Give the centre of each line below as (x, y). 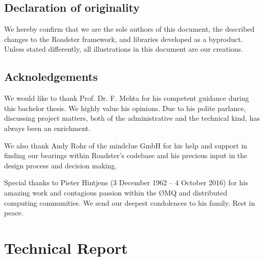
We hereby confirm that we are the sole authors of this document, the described (129, 29)
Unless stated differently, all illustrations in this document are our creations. (124, 49)
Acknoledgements (51, 77)
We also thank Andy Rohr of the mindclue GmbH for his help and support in (126, 145)
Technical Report (66, 247)
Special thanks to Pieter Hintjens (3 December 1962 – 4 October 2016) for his (126, 182)
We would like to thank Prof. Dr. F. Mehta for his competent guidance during (127, 98)
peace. (14, 213)
